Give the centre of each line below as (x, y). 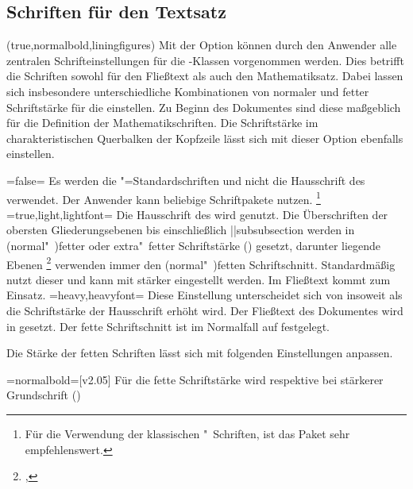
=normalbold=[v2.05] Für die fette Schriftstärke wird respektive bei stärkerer (195, 379)
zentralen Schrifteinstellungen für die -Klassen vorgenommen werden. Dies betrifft (205, 60)
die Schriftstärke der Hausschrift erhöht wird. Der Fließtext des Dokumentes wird (205, 311)
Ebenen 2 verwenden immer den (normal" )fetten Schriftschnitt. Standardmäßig (201, 263)
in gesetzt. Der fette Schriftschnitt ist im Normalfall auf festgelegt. (168, 326)
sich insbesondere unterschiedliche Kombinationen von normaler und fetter (188, 91)
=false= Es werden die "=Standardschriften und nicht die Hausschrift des (186, 180)
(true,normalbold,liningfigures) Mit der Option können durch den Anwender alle (202, 45)
